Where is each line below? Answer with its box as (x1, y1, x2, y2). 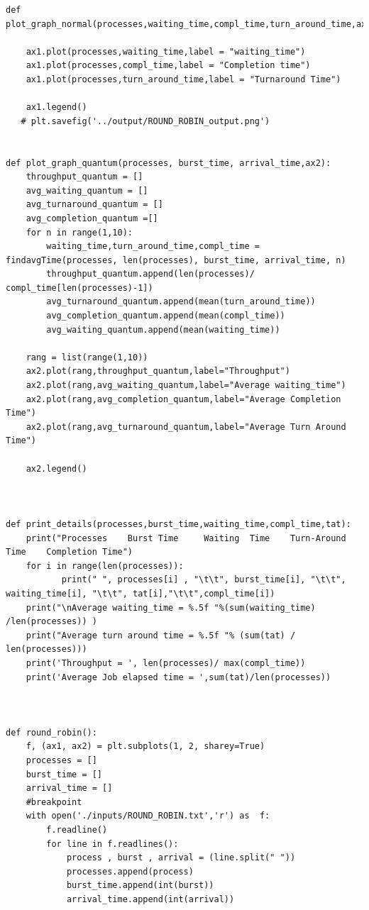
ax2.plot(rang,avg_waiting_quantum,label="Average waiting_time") (26, 380, 346, 391)
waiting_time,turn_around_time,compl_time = (46, 241, 260, 252)
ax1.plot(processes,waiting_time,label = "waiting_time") (26, 46, 306, 57)
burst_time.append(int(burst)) (66, 880, 214, 891)
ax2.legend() (26, 463, 87, 474)
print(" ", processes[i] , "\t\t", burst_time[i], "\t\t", (61, 575, 346, 585)
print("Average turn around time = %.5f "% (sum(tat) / (26, 630, 296, 640)
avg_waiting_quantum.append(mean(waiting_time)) (46, 324, 280, 335)
